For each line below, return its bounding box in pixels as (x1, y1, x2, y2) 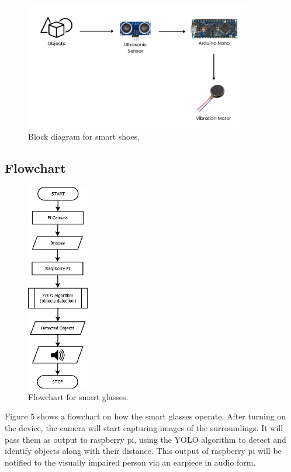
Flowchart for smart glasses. (28, 390, 129, 402)
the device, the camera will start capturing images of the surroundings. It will (5, 421, 283, 433)
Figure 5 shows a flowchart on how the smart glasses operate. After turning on (5, 410, 286, 422)
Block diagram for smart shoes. (28, 130, 140, 142)
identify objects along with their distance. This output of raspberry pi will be (5, 445, 282, 457)
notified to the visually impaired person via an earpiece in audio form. (5, 456, 256, 468)
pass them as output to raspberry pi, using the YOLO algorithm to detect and (5, 433, 286, 445)
